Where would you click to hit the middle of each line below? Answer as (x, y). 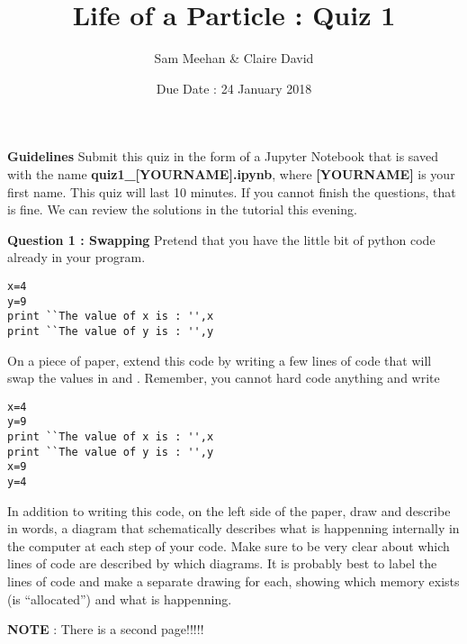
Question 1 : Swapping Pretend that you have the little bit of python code (221, 239)
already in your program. (76, 257)
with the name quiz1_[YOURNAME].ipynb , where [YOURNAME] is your (231, 173)
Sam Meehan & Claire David (234, 58)
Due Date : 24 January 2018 (234, 88)
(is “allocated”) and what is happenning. (120, 599)
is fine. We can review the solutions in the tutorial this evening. (182, 209)
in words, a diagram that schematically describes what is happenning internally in (233, 528)
